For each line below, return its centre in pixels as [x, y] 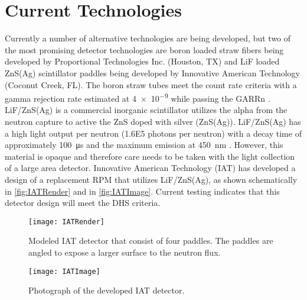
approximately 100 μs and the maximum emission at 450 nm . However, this [144, 145]
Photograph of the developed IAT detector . [107, 290]
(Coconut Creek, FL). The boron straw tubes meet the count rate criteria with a [151, 84]
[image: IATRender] [66, 222]
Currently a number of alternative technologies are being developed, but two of [148, 38]
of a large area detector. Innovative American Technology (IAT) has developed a [150, 168]
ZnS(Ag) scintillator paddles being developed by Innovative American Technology [152, 72]
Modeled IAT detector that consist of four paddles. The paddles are [151, 241]
